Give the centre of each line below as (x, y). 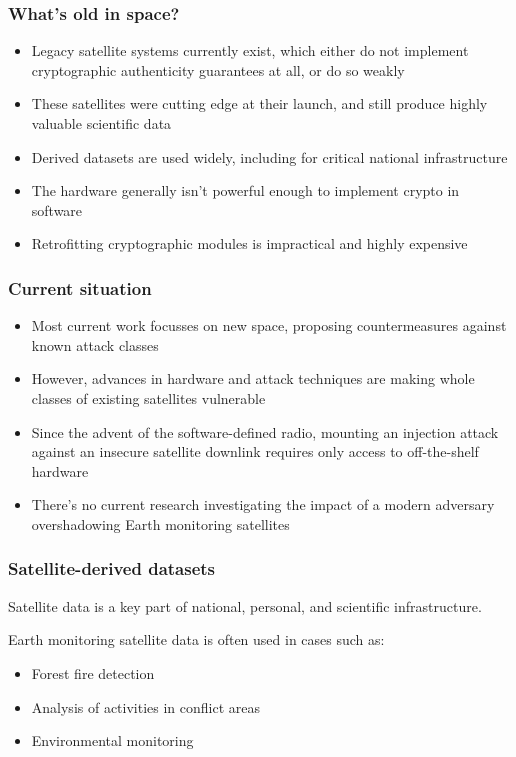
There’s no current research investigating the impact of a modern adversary (263, 504)
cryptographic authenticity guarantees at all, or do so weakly (218, 69)
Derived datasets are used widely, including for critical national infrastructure (269, 156)
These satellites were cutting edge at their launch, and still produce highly (259, 103)
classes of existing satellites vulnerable (148, 397)
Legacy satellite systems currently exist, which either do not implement (250, 50)
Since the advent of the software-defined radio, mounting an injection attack (265, 431)
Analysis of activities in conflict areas (146, 706)
